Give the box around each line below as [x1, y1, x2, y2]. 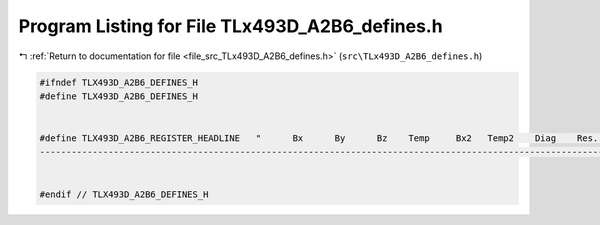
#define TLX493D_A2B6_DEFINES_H [39, 90, 199, 102]
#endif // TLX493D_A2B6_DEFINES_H [39, 188, 209, 200]
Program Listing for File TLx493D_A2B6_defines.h [18, 15, 444, 37]
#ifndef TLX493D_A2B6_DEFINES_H [39, 76, 199, 88]
